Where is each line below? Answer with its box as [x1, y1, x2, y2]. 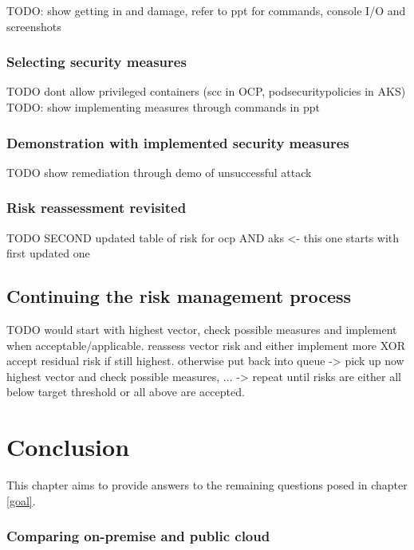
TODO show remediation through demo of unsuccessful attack [6, 163, 312, 180]
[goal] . [6, 492, 36, 509]
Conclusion [6, 430, 130, 463]
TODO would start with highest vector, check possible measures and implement [6, 321, 397, 338]
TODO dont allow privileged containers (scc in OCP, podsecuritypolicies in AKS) [6, 83, 406, 100]
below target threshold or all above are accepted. [6, 383, 245, 400]
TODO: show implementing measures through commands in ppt [6, 99, 320, 115]
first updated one [6, 245, 90, 261]
